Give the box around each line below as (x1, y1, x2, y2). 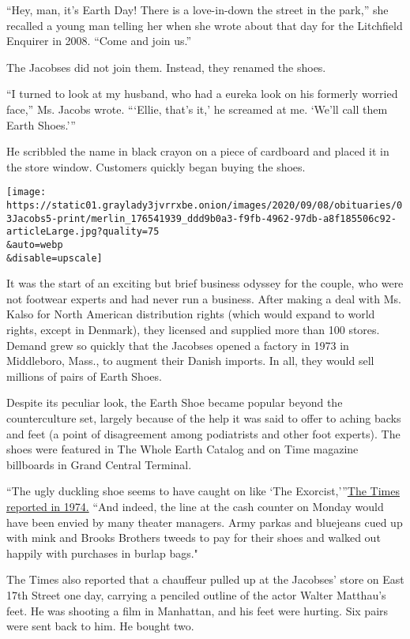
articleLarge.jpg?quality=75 (6, 226, 160, 238)
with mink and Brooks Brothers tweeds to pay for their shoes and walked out (6, 529, 381, 546)
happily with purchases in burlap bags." (6, 544, 198, 561)
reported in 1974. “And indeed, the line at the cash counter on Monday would (6, 498, 384, 514)
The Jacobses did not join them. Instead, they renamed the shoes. (6, 58, 326, 75)
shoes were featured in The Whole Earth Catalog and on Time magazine (6, 441, 359, 457)
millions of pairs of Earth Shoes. (6, 367, 162, 384)
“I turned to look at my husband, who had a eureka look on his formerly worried (6, 85, 398, 102)
